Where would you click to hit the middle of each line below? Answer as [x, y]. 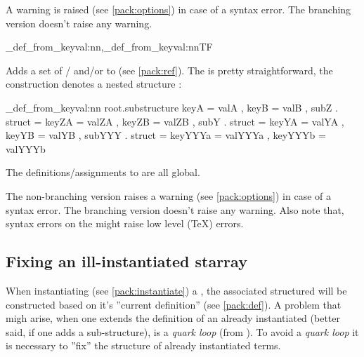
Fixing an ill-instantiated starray [126, 261]
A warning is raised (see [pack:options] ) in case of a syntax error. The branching [178, 9]
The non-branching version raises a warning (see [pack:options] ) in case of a [169, 195]
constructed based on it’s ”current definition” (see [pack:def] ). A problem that [174, 304]
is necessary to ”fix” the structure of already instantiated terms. [143, 345]
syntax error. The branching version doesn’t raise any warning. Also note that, [175, 209]
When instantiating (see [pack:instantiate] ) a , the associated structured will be [176, 290]
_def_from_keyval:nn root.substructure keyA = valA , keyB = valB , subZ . [172, 107]
